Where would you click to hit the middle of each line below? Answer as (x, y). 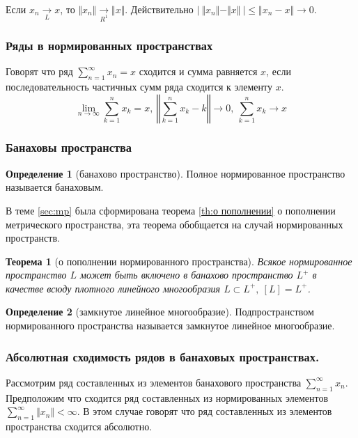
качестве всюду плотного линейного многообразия (113, 288)
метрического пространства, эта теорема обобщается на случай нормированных (174, 224)
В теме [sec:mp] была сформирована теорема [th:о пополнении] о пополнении (171, 210)
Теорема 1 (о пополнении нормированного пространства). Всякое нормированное (179, 261)
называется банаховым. (55, 187)
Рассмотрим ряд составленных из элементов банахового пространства (154, 382)
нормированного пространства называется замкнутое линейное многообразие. (170, 326)
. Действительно (159, 9)
